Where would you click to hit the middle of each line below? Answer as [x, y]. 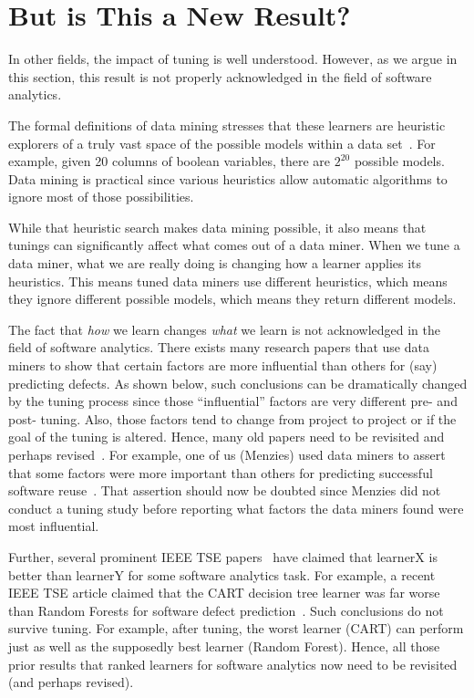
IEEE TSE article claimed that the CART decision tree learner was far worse [224, 593]
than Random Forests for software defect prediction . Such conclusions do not [226, 610]
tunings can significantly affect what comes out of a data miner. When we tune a [234, 245]
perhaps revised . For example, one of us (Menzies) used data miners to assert [227, 454]
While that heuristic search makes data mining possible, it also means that [217, 227]
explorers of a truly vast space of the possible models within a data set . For [222, 143]
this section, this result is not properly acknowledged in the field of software [220, 76]
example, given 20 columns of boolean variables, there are [169, 161]
